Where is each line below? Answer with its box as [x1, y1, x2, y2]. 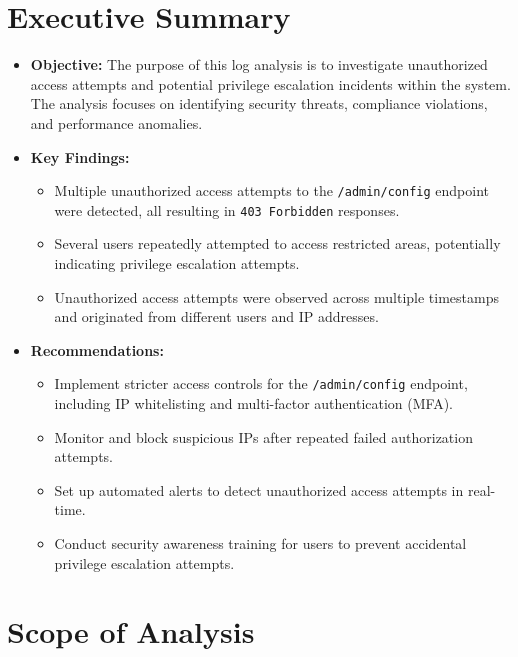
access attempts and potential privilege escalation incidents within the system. [30, 73, 511, 94]
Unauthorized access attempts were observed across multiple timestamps [54, 286, 500, 307]
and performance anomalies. [30, 112, 203, 133]
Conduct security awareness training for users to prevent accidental [54, 533, 467, 553]
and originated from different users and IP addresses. [54, 306, 379, 327]
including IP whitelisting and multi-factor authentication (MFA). [54, 393, 454, 414]
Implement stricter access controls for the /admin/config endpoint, [54, 373, 468, 394]
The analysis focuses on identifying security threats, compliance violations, [30, 93, 488, 114]
